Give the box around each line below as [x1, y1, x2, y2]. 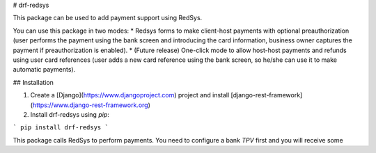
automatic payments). [13, 65, 76, 74]
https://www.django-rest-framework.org [32, 101, 149, 109]
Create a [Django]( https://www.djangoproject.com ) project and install [30, 91, 230, 99]
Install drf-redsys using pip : [30, 110, 109, 118]
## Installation [13, 78, 54, 86]
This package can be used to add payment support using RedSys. [13, 14, 203, 22]
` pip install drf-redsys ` [13, 124, 109, 131]
